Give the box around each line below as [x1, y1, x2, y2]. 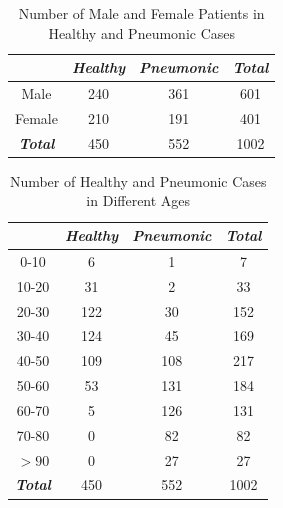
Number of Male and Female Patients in [18, 3, 265, 23]
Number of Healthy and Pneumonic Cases [9, 170, 267, 191]
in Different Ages [86, 190, 191, 211]
